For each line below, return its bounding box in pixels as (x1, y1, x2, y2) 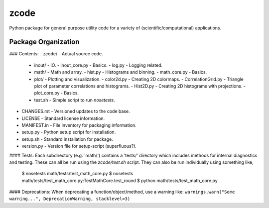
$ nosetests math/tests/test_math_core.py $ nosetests (21, 171, 134, 177)
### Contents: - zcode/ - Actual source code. (9, 51, 103, 57)
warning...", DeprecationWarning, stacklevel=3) (9, 196, 131, 202)
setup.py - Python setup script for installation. (21, 129, 116, 135)
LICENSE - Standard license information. (21, 115, 105, 121)
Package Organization (9, 38, 80, 46)
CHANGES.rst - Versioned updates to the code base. (21, 108, 130, 114)
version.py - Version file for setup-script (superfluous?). (21, 143, 137, 149)
